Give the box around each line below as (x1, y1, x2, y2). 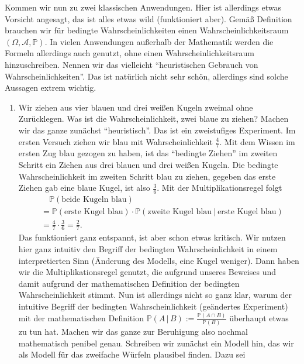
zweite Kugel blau (147, 208, 212, 217)
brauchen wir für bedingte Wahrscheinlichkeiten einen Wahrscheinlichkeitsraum (5, 24, 289, 36)
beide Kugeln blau (61, 195, 127, 204)
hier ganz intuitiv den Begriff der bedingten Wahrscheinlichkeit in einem (18, 243, 278, 255)
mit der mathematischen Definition (18, 311, 144, 324)
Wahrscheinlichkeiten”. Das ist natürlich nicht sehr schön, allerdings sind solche (5, 70, 288, 82)
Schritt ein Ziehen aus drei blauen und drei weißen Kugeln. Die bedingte (18, 158, 278, 170)
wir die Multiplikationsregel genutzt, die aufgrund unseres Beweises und (18, 266, 276, 278)
